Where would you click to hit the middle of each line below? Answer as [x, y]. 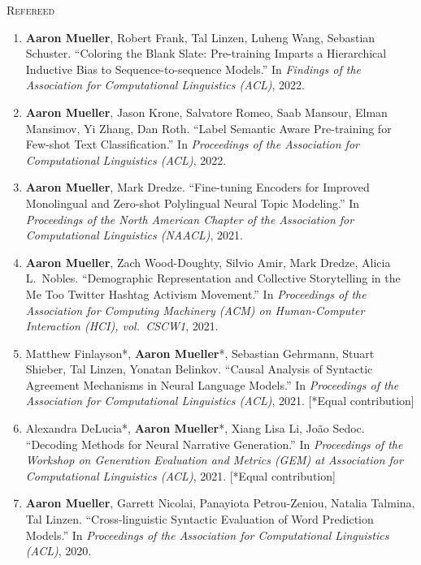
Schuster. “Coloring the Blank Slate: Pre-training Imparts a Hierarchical [206, 53]
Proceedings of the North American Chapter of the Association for [190, 219]
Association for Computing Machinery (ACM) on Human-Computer [195, 310]
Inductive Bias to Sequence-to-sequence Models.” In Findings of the [193, 69]
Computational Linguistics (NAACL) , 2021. [134, 235]
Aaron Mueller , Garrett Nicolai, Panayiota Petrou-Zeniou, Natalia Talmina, [220, 503]
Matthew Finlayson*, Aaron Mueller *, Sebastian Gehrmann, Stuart [200, 353]
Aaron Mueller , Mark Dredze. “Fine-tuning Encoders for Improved [197, 187]
